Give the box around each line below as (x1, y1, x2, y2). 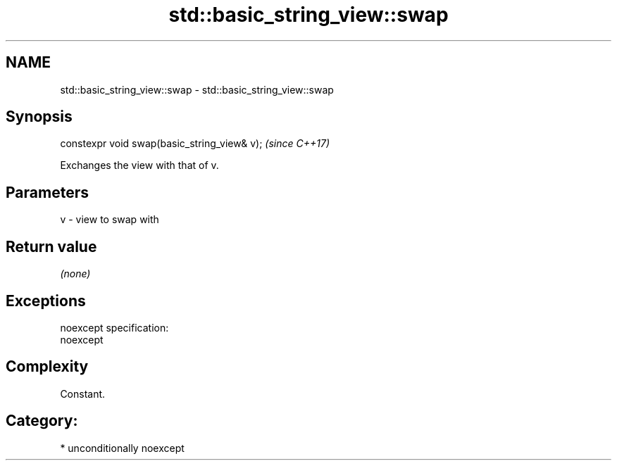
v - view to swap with (60, 213, 159, 226)
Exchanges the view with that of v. (60, 159, 219, 172)
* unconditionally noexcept (60, 441, 185, 454)
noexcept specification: (60, 321, 169, 334)
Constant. (60, 387, 106, 400)
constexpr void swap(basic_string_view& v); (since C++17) (60, 137, 330, 150)
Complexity (6, 358, 89, 376)
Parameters (6, 183, 89, 201)
